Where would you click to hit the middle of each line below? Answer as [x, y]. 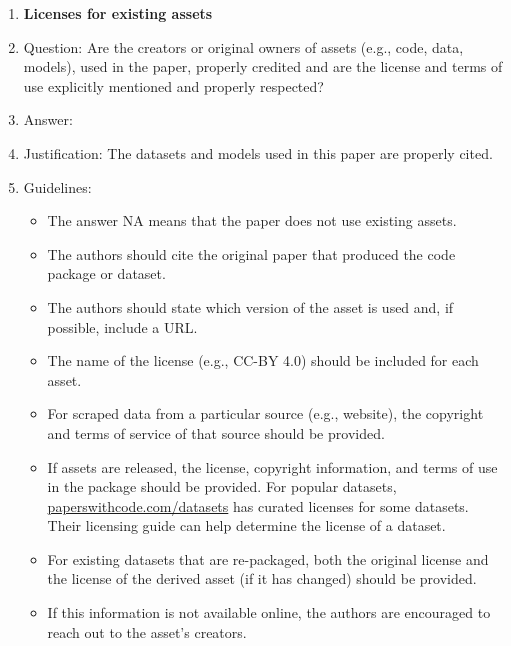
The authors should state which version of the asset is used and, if [250, 306]
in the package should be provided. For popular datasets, [222, 486]
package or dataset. [106, 273]
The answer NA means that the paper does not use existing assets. [252, 220]
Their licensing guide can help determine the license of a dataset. [246, 525]
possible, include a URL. [122, 326]
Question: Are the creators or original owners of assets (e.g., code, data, [243, 46]
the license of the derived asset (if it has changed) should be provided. [262, 578]
